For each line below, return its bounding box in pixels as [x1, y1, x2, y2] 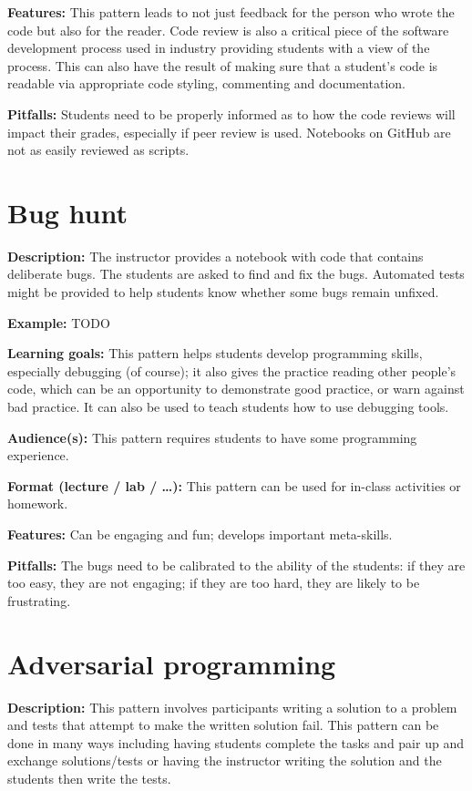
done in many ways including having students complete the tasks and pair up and [7, 733, 464, 752]
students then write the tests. [7, 768, 171, 787]
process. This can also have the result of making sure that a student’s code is [7, 56, 438, 75]
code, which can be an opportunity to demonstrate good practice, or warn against [7, 379, 465, 398]
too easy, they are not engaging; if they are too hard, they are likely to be [7, 573, 420, 592]
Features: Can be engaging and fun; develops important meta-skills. [7, 525, 393, 543]
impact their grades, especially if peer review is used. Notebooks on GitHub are [7, 122, 451, 141]
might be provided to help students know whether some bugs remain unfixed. [7, 282, 439, 302]
